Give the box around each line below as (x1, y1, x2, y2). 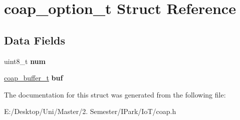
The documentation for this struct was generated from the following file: (4, 89, 226, 99)
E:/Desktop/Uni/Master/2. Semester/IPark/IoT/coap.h (4, 106, 176, 116)
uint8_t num (4, 55, 46, 66)
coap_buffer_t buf (4, 72, 63, 83)
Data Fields (4, 32, 66, 47)
